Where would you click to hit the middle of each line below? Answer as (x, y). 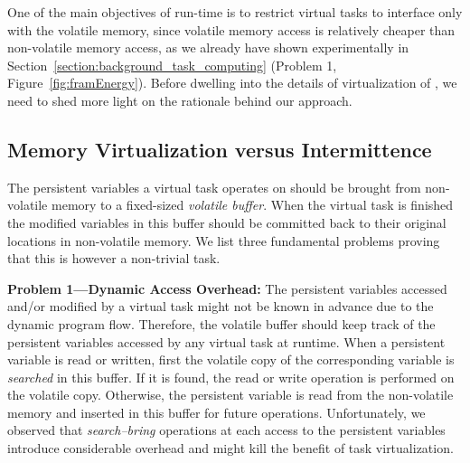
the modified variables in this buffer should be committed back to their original (227, 222)
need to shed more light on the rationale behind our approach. (180, 100)
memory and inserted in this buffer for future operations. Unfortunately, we (216, 412)
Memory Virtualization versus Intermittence (220, 149)
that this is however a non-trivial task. (114, 258)
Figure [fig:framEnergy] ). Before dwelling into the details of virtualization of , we (232, 83)
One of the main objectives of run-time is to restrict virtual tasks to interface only (235, 12)
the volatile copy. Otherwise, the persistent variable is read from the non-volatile (230, 395)
